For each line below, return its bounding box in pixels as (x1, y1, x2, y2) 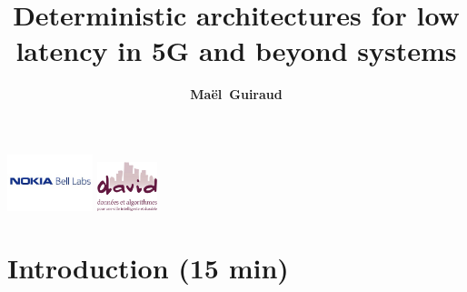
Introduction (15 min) (7, 249, 289, 287)
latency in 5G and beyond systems (15, 32, 457, 69)
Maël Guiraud (190, 85, 283, 104)
